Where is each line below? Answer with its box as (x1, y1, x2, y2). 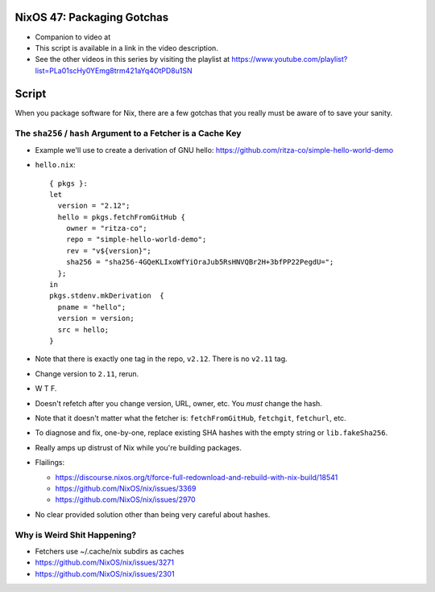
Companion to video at (35, 32, 111, 42)
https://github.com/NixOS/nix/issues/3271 (35, 557, 175, 567)
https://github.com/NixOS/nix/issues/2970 (55, 495, 197, 504)
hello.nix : (35, 160, 76, 170)
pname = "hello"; (57, 302, 126, 311)
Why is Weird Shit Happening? (14, 529, 137, 541)
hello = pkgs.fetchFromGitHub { (57, 212, 185, 221)
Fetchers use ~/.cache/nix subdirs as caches (35, 546, 184, 556)
